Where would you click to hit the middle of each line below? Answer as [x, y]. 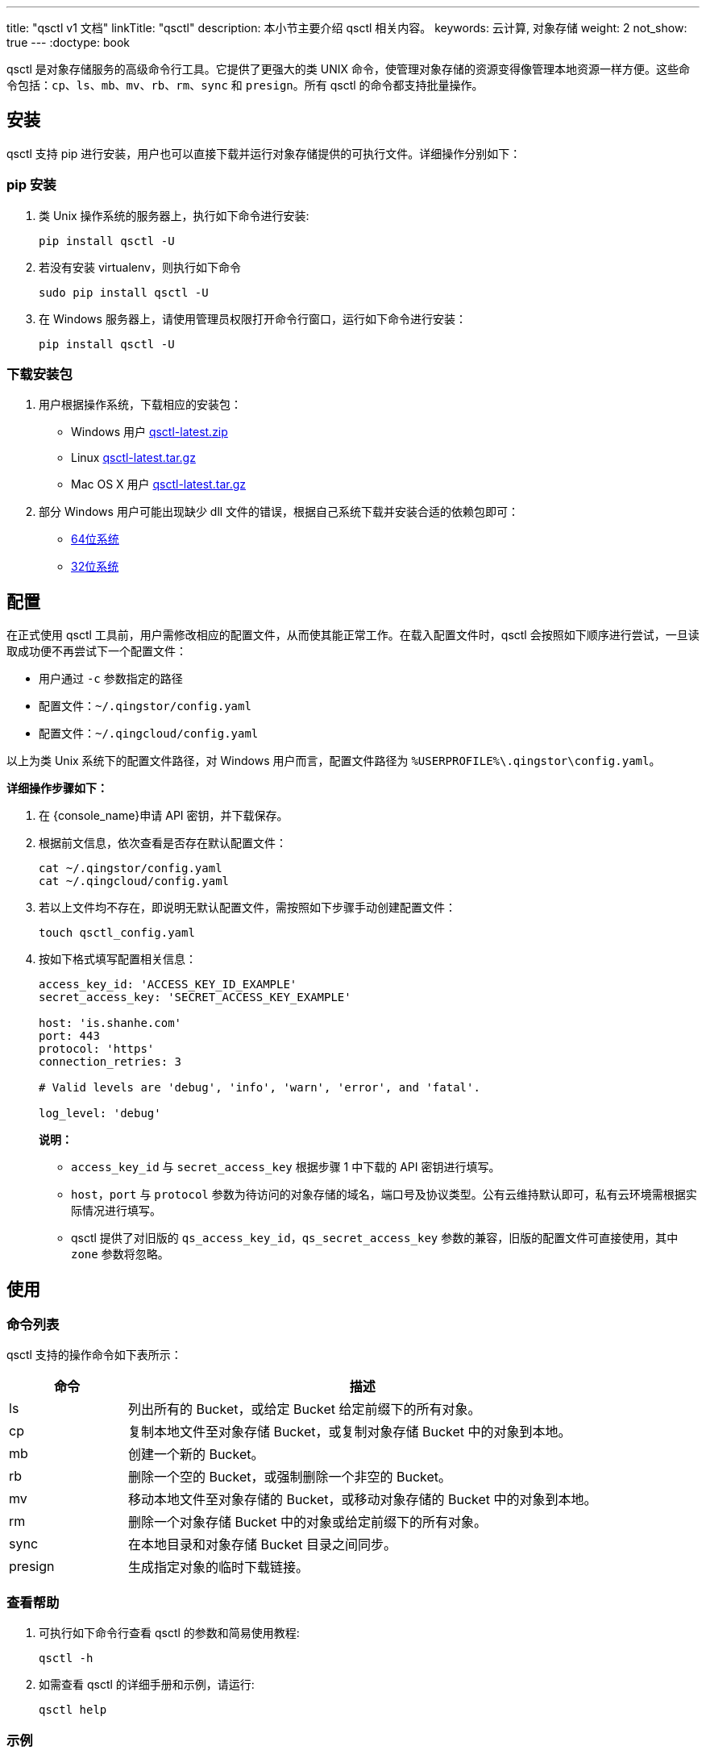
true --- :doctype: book [68, 42]
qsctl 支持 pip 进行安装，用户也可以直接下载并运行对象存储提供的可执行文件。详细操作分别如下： [264, 153]
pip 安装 [31, 185]
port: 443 [69, 1036]
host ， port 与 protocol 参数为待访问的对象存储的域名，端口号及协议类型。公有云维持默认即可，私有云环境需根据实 [384, 1195]
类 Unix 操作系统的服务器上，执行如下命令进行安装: [174, 215]
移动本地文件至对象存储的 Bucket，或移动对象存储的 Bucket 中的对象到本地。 [362, 1500]
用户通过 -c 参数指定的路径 [111, 679]
